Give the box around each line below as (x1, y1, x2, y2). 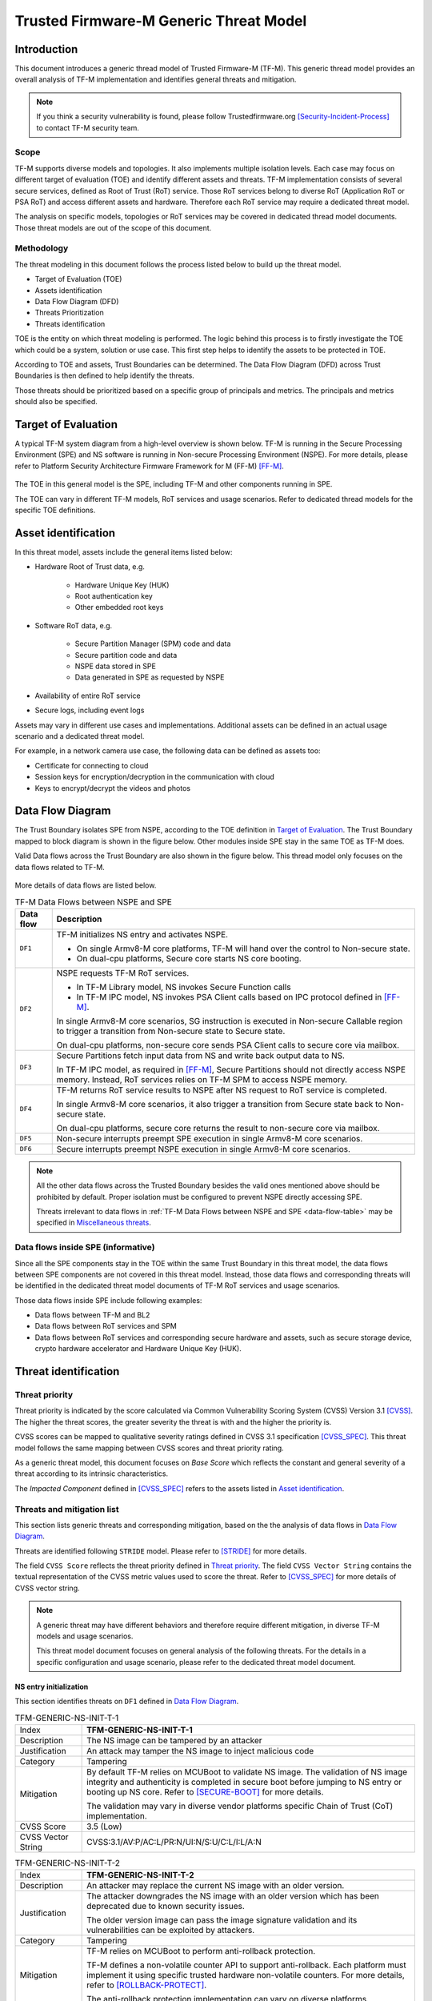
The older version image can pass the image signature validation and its (86, 1915, 358, 1926)
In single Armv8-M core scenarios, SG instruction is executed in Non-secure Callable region (56, 1015, 403, 1026)
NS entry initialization (14, 1682, 89, 1691)
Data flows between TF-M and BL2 (34, 1310, 150, 1320)
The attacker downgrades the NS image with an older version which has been (86, 1891, 380, 1902)
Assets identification (34, 285, 102, 295)
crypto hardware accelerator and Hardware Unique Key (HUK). (34, 1344, 242, 1353)
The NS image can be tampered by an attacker (86, 1734, 263, 1746)
